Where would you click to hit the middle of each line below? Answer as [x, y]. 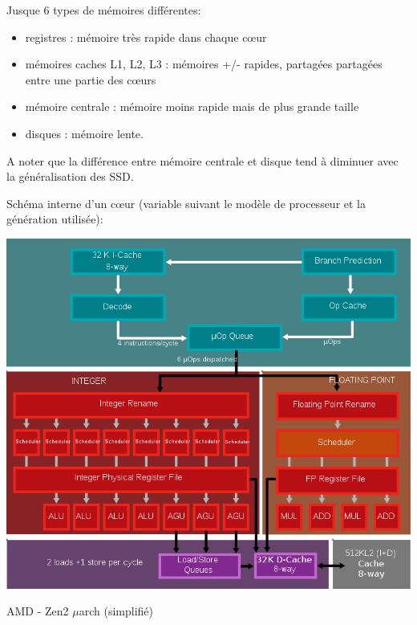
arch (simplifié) [116, 611]
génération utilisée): [55, 219]
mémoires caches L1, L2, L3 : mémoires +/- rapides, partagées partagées [204, 64]
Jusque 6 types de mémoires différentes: [104, 10]
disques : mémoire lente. [84, 133]
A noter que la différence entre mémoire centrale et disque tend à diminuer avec [202, 160]
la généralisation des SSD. [70, 176]
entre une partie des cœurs [91, 79]
